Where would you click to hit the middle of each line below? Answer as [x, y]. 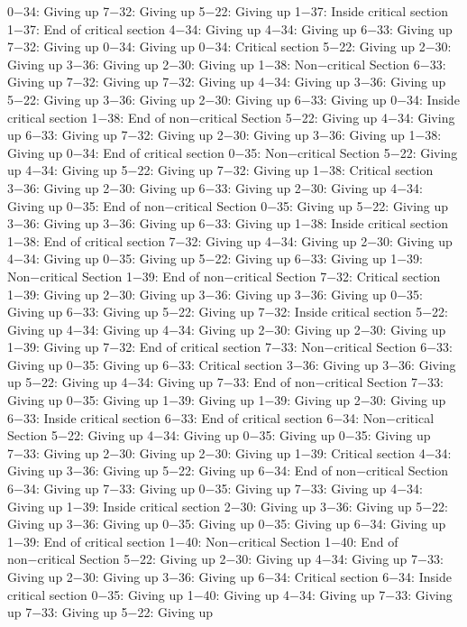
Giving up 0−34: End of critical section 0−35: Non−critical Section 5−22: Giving [233, 152]
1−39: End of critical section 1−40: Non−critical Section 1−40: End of [203, 541]
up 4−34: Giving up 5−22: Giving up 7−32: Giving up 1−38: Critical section [220, 170]
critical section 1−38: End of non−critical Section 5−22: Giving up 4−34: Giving [231, 117]
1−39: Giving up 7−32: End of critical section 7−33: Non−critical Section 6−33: [230, 347]
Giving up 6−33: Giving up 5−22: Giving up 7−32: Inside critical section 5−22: [228, 312]
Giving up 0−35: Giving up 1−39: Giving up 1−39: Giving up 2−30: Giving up [227, 400]
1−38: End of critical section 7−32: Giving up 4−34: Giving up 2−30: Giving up [230, 240]
